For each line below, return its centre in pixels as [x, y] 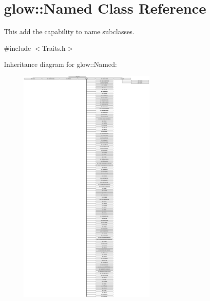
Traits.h [54, 48]
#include [18, 48]
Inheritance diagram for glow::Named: [60, 64]
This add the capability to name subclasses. [69, 31]
